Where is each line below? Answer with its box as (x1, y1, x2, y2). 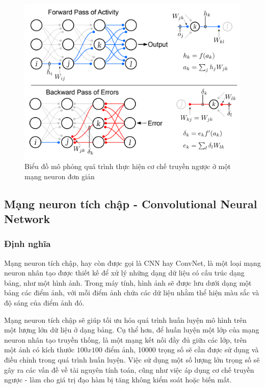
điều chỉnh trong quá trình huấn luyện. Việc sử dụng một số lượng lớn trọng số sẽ (4, 354, 260, 365)
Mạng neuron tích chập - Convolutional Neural (4, 196, 257, 211)
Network (4, 211, 50, 227)
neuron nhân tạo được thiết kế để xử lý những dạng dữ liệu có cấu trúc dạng (4, 267, 245, 278)
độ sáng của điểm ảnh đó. (4, 297, 85, 308)
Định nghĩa (4, 237, 51, 250)
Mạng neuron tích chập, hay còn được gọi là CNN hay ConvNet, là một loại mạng (4, 257, 261, 268)
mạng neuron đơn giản (24, 171, 95, 181)
